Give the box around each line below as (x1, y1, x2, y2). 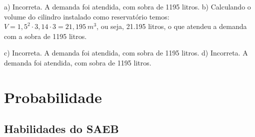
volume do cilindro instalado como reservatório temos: (4, 11, 169, 21)
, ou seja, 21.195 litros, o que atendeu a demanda (96, 21, 247, 31)
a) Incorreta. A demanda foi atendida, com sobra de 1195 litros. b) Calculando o (4, 1, 251, 11)
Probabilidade (4, 86, 102, 107)
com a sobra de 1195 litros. (4, 30, 87, 41)
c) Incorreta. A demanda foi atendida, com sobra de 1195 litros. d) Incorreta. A (4, 47, 248, 58)
